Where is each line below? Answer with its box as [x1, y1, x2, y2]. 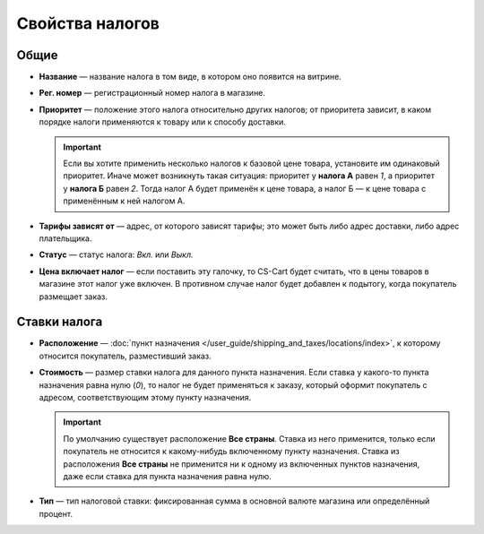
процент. [39, 508, 73, 519]
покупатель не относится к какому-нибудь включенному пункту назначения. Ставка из [63, 446, 400, 457]
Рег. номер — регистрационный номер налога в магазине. [39, 88, 266, 99]
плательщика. [39, 233, 92, 244]
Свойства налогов [16, 13, 160, 33]
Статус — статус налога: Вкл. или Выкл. [39, 249, 194, 260]
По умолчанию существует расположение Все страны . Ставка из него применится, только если [63, 433, 436, 444]
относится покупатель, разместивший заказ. [39, 350, 212, 361]
